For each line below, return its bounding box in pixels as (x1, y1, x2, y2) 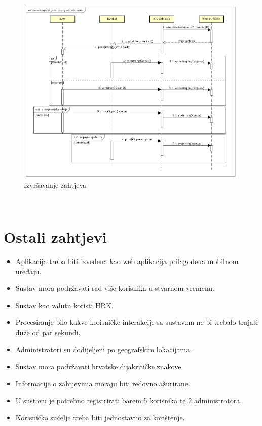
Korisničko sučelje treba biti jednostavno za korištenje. (15, 412, 185, 423)
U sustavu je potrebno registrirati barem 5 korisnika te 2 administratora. (15, 395, 242, 406)
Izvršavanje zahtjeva (24, 179, 86, 190)
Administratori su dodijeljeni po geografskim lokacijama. (15, 344, 192, 354)
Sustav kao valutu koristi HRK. (15, 300, 114, 310)
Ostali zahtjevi (4, 226, 107, 247)
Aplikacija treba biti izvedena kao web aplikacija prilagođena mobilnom (15, 256, 239, 267)
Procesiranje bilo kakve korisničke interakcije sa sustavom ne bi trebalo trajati (15, 317, 258, 327)
